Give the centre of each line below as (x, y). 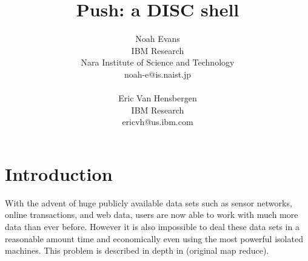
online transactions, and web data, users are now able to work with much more (152, 215)
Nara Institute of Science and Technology (158, 62)
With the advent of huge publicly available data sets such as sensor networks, (149, 202)
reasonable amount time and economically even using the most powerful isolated (154, 238)
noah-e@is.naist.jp (158, 74)
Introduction (59, 173)
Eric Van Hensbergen (158, 98)
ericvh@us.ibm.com (158, 122)
